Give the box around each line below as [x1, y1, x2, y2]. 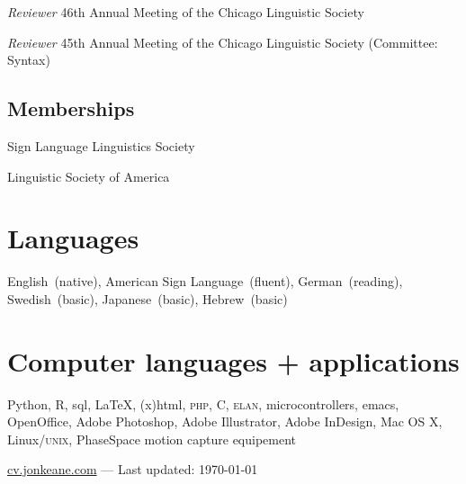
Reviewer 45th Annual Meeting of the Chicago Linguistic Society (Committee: [7, 32, 438, 51]
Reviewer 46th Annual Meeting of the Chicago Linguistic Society [7, 3, 364, 21]
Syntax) [7, 50, 50, 69]
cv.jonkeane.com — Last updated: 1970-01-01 [7, 460, 258, 479]
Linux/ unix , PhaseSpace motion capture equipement [7, 429, 297, 448]
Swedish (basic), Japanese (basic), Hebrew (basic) [7, 289, 288, 308]
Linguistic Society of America [7, 166, 170, 185]
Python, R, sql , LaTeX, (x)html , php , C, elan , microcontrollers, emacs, [7, 394, 399, 413]
